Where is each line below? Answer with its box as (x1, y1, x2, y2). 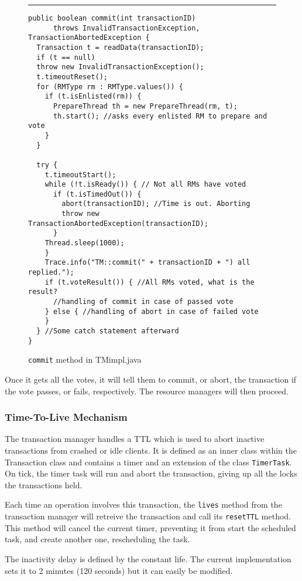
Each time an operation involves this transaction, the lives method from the (5, 498, 282, 511)
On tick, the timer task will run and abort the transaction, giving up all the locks (5, 467, 297, 479)
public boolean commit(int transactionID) (28, 14, 196, 22)
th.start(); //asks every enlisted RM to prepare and (53, 112, 267, 120)
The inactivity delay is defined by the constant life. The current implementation (5, 552, 291, 565)
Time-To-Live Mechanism (5, 410, 128, 424)
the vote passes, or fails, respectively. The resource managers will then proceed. (5, 384, 289, 397)
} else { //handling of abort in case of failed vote (44, 307, 259, 316)
